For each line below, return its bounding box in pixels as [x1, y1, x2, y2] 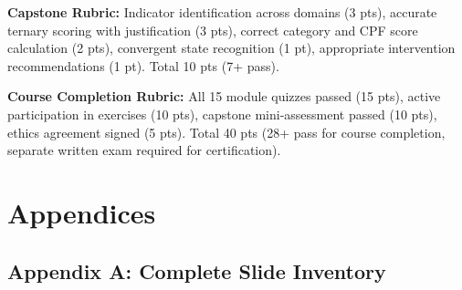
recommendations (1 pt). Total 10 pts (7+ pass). [7, 56, 279, 75]
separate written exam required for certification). [7, 140, 281, 160]
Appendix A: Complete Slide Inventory [7, 256, 386, 285]
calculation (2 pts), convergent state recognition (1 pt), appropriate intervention [7, 38, 456, 57]
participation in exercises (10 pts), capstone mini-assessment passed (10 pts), [7, 104, 437, 123]
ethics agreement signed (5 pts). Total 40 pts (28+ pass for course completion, [7, 122, 446, 141]
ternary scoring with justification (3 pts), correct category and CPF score [7, 20, 418, 39]
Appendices [7, 193, 156, 231]
